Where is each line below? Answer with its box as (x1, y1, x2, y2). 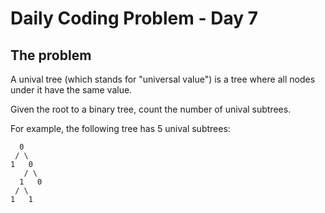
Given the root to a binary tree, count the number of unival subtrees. (10, 103, 292, 115)
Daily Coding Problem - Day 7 (10, 7, 258, 30)
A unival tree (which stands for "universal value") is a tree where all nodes (10, 73, 316, 85)
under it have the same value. (10, 84, 133, 96)
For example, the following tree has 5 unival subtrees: (10, 123, 231, 134)
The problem (10, 47, 92, 64)
